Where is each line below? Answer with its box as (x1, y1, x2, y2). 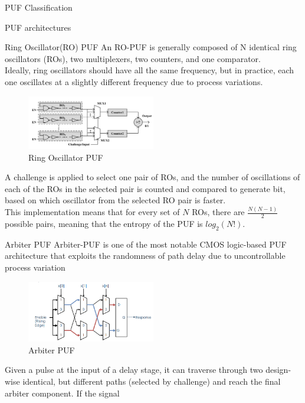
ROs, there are (192, 206, 245, 218)
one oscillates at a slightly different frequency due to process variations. (5, 75, 263, 87)
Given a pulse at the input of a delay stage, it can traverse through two (5, 363, 263, 376)
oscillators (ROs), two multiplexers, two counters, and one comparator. (5, 52, 261, 64)
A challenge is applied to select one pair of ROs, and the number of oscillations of (5, 171, 300, 183)
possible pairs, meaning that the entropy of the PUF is (5, 217, 203, 230)
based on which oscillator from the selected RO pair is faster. (5, 194, 226, 206)
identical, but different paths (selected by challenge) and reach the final (22, 375, 281, 388)
